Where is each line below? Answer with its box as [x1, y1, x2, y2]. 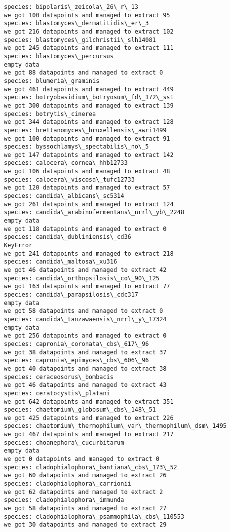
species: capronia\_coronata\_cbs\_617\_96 [4, 340, 149, 347]
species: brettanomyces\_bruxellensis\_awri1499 [4, 126, 167, 134]
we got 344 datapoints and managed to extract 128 [4, 118, 174, 126]
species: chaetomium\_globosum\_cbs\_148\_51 [4, 406, 156, 414]
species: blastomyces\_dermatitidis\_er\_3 [4, 20, 149, 27]
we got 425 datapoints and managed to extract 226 [4, 414, 174, 421]
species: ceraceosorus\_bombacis [4, 373, 114, 380]
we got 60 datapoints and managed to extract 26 [4, 472, 167, 479]
